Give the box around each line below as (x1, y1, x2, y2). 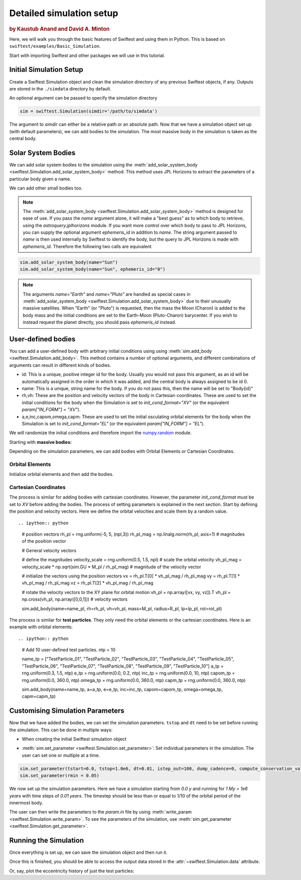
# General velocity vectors (22, 547, 77, 553)
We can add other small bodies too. (9, 185, 83, 191)
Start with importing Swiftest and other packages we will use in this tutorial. (9, 52, 166, 58)
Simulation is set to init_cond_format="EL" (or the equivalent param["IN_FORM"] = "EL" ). (22, 420, 205, 427)
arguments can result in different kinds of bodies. (9, 362, 111, 368)
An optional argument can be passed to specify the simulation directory (9, 95, 158, 101)
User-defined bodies (9, 335, 76, 343)
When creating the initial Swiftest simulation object (22, 736, 126, 742)
